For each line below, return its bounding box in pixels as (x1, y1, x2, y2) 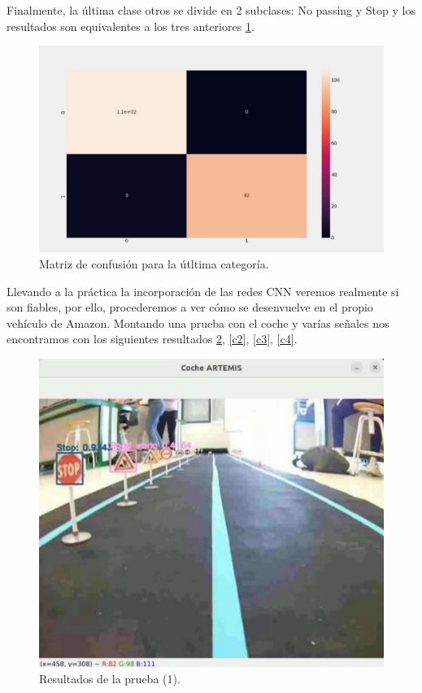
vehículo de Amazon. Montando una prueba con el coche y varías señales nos (7, 314, 389, 331)
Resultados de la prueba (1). (39, 669, 181, 686)
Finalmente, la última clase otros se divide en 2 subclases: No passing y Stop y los (7, 2, 415, 18)
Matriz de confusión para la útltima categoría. (39, 255, 269, 272)
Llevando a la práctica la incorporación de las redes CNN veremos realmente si (7, 282, 399, 299)
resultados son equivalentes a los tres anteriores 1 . (7, 17, 255, 34)
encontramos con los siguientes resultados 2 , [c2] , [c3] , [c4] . (7, 330, 298, 347)
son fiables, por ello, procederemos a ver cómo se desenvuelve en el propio (7, 299, 373, 316)
